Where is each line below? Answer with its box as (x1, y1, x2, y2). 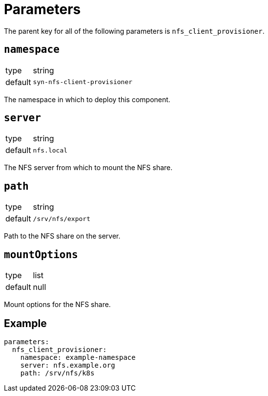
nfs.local (33, 146, 68, 154)
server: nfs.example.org (20, 361, 115, 369)
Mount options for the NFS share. (4, 300, 111, 309)
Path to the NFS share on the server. (4, 232, 121, 241)
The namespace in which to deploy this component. (4, 95, 170, 104)
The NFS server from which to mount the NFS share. (4, 163, 173, 172)
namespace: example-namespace (20, 353, 136, 361)
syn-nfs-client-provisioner (33, 78, 133, 86)
